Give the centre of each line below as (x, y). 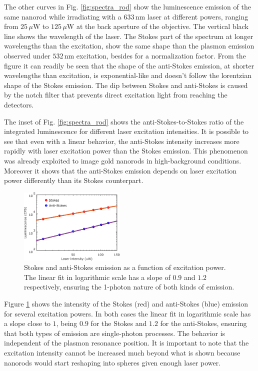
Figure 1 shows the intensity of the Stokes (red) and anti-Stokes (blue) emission (126, 304)
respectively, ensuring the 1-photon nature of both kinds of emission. (129, 287)
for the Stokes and (119, 323)
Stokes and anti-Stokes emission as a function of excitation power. (125, 267)
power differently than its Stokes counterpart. (74, 180)
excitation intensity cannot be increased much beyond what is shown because (122, 353)
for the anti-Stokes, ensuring (203, 323)
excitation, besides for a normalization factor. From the (161, 55)
